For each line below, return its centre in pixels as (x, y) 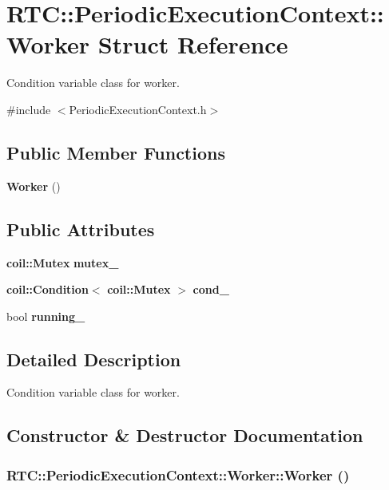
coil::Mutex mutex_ (63, 262)
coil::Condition (48, 289)
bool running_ (46, 316)
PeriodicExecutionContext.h (138, 109)
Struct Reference (193, 44)
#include (29, 109)
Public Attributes (81, 229)
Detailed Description (94, 359)
